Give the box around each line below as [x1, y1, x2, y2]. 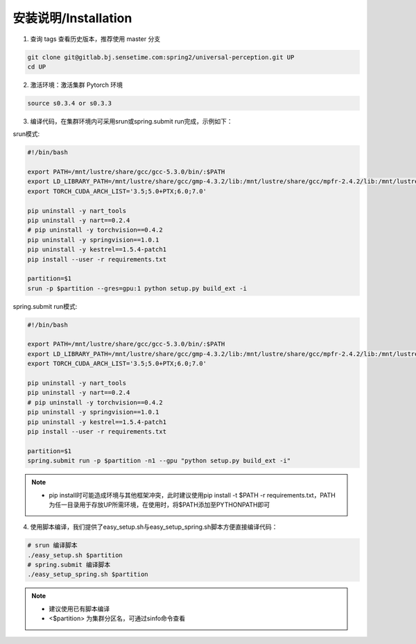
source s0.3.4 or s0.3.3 [27, 99, 112, 107]
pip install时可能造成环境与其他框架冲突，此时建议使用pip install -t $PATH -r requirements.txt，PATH [49, 491, 336, 499]
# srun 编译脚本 [27, 541, 78, 550]
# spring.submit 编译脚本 [27, 561, 111, 569]
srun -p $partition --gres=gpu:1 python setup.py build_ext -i [27, 285, 248, 292]
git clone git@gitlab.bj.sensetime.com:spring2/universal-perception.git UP [27, 53, 295, 61]
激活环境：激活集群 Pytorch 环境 [30, 80, 123, 89]
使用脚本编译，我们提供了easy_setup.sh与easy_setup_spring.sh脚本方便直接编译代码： [30, 523, 278, 531]
